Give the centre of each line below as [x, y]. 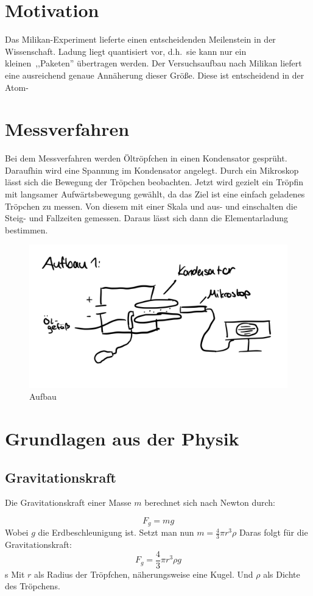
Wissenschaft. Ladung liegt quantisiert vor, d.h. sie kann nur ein [126, 51]
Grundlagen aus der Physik [122, 438]
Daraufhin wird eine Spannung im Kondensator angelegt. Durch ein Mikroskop [152, 170]
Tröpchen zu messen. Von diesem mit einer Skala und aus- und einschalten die [151, 206]
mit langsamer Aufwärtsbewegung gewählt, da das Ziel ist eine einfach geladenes [155, 194]
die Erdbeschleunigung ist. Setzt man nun [116, 532]
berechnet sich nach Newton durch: [210, 502]
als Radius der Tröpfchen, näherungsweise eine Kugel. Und [144, 574]
